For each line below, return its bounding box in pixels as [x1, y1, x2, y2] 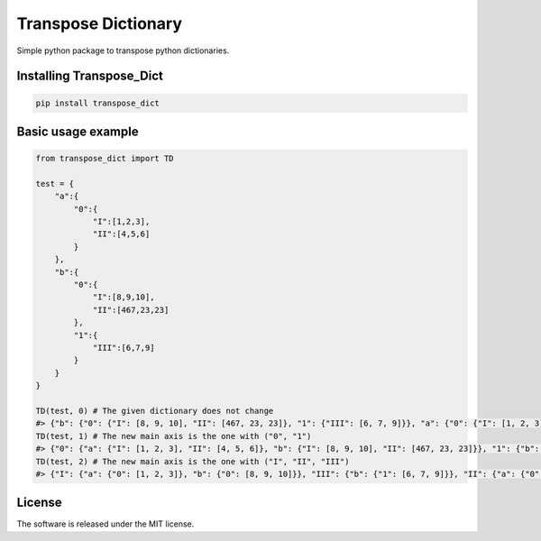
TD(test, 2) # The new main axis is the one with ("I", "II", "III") [35, 456, 350, 466]
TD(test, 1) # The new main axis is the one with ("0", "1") [35, 431, 312, 441]
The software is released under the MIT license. [16, 518, 195, 529]
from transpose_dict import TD [35, 153, 175, 164]
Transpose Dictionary [16, 14, 182, 33]
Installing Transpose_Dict [16, 69, 164, 84]
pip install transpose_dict [35, 97, 160, 108]
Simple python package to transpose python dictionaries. [16, 45, 230, 56]
